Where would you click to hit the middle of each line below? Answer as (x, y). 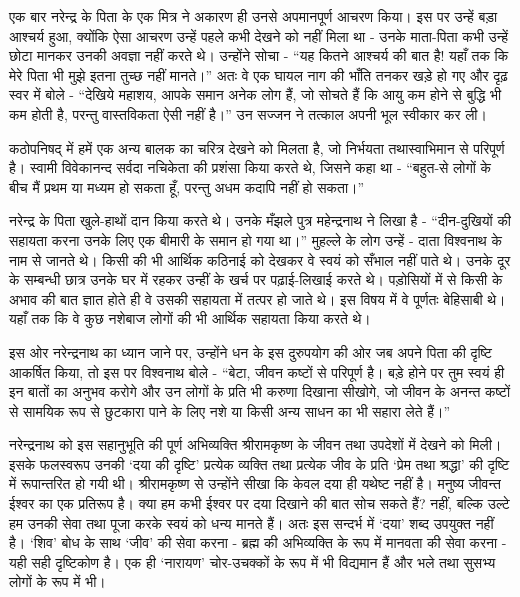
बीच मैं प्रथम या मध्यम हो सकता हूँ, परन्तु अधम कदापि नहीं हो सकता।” (187, 186)
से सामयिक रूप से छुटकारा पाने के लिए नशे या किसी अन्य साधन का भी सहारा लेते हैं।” (230, 410)
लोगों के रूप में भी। (57, 581)
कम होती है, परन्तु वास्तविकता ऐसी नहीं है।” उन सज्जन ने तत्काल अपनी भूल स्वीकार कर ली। (248, 113)
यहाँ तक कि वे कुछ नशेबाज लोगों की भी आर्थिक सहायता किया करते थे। (190, 318)
